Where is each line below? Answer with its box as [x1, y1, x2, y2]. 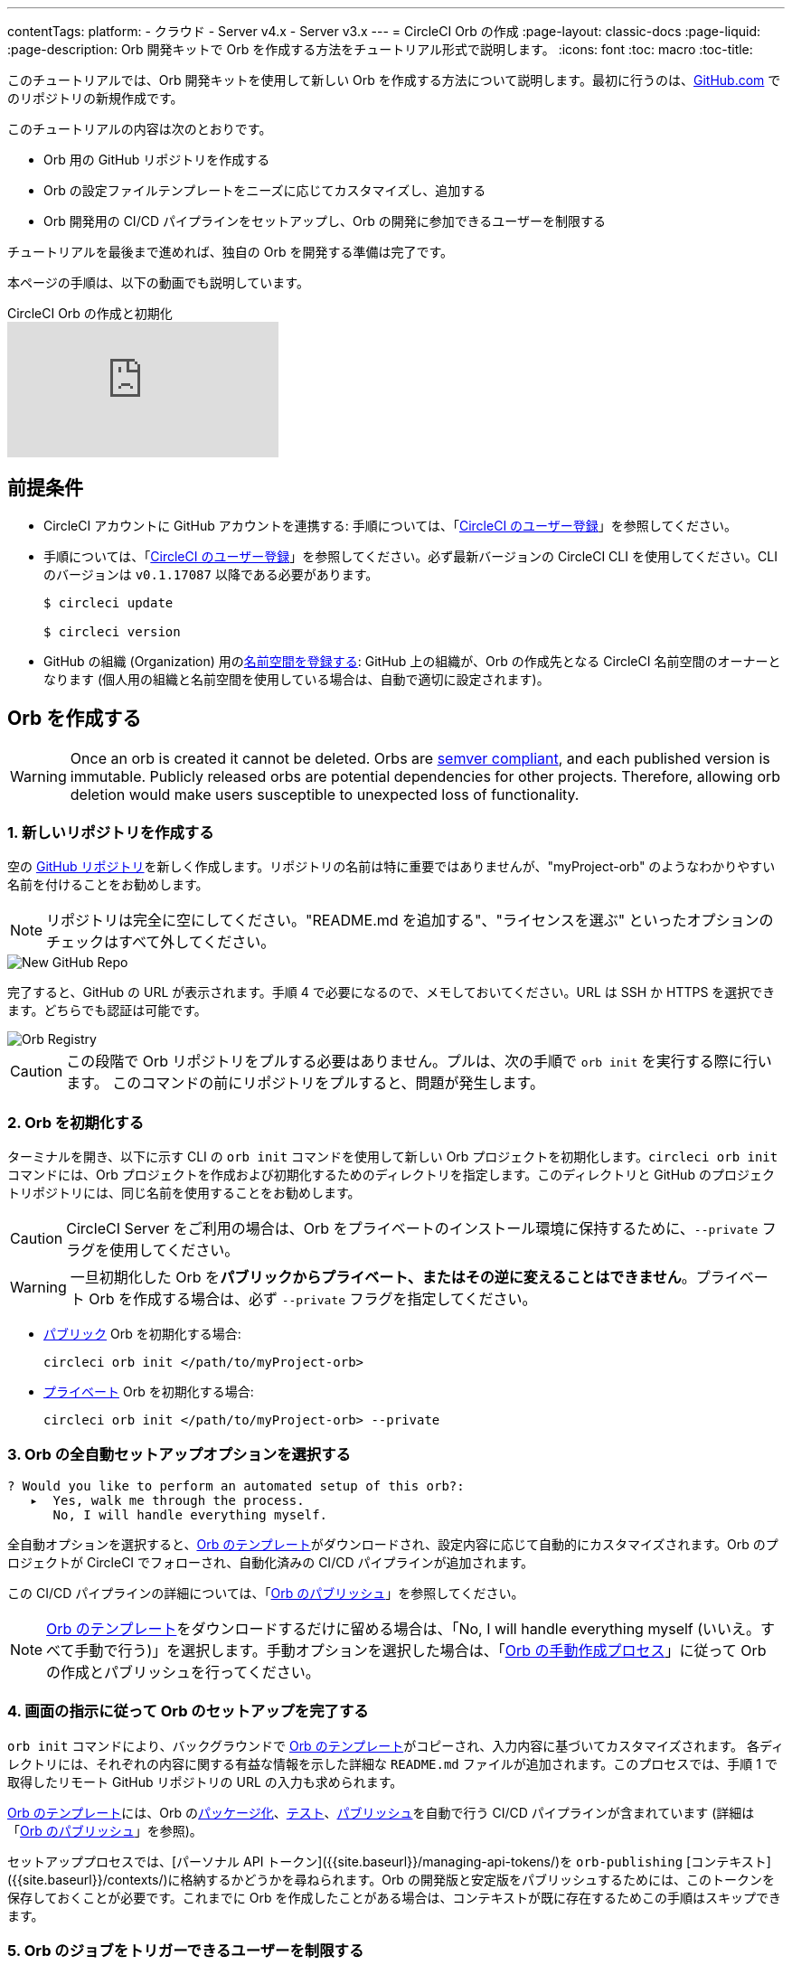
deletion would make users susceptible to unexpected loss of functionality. [70, 785, 580, 804]
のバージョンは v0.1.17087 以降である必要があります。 [43, 566, 379, 582]
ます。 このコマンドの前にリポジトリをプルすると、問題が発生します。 [66, 1074, 544, 1093]
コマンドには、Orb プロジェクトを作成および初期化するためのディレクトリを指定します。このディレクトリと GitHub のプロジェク [7, 1167, 775, 1183]
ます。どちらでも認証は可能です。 [7, 1002, 207, 1019]
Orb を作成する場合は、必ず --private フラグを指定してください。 [89, 1290, 537, 1309]
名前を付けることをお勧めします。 [7, 877, 209, 893]
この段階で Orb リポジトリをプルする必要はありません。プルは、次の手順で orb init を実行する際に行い [66, 1052, 772, 1071]
